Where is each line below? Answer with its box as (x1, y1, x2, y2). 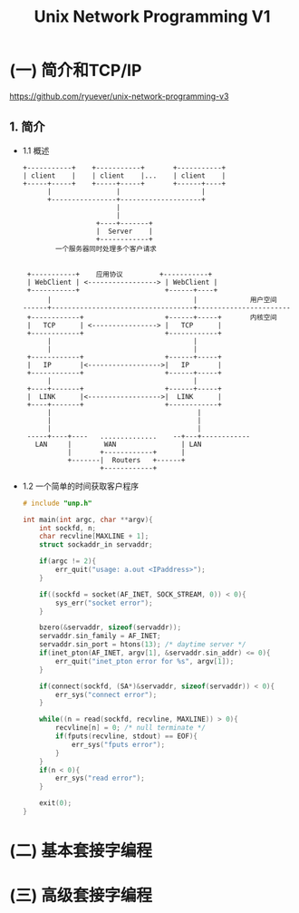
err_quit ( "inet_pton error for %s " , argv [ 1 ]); (55, 656, 235, 665)
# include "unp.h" (22, 499, 92, 508)
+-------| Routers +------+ (67, 455, 186, 464)
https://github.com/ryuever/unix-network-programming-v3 (9, 91, 229, 102)
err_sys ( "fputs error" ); (71, 740, 166, 749)
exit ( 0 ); (39, 799, 72, 808)
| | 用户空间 (46, 295, 278, 305)
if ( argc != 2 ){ (39, 557, 97, 566)
